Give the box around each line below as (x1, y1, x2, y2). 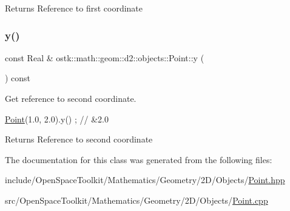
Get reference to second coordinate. (5, 92, 137, 104)
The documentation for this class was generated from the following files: (5, 153, 272, 166)
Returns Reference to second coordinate (5, 133, 153, 146)
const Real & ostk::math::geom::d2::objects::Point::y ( (5, 51, 204, 64)
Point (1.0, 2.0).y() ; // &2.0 (5, 112, 109, 125)
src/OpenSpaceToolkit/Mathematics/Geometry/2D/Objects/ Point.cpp (5, 193, 268, 206)
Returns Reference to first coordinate (5, 2, 143, 14)
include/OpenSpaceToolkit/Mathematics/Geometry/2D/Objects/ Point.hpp (5, 173, 285, 186)
